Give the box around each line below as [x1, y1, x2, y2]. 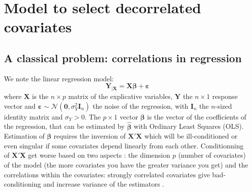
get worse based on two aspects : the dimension [28, 150, 171, 160]
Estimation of [4, 131, 45, 141]
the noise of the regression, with [93, 100, 189, 111]
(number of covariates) [178, 150, 246, 160]
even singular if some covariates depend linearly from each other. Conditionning [4, 140, 244, 150]
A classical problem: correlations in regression [4, 50, 242, 65]
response [212, 91, 238, 101]
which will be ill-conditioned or [144, 131, 238, 141]
